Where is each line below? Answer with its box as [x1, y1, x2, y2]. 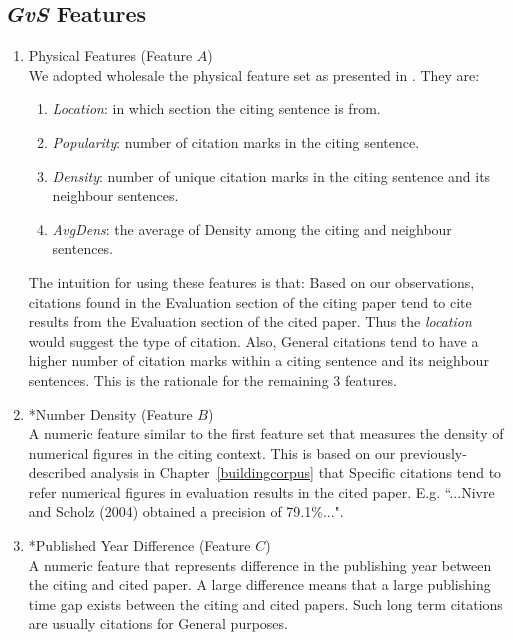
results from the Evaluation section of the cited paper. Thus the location [28, 311, 472, 332]
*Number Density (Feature [28, 403, 193, 424]
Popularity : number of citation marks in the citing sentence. [52, 131, 420, 152]
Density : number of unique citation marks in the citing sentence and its [52, 165, 491, 186]
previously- [399, 442, 467, 463]
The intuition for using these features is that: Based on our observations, [28, 271, 475, 292]
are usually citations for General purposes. [28, 613, 288, 634]
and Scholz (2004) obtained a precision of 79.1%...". [28, 501, 344, 522]
